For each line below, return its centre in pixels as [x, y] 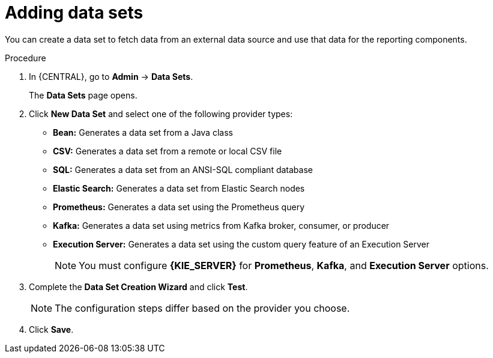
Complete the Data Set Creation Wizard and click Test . [138, 287]
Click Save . [51, 329]
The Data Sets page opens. [83, 95]
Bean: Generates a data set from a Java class [143, 132]
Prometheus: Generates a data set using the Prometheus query [179, 207]
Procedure [26, 58]
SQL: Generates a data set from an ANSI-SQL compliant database [183, 169]
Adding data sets [74, 13]
